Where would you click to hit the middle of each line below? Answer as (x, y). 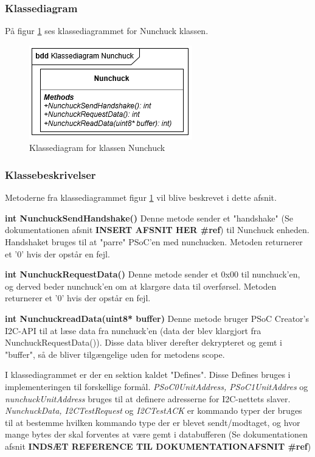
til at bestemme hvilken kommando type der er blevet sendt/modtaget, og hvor (153, 422)
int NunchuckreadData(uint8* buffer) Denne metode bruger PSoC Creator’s (157, 318)
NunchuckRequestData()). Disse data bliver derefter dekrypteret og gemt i (144, 342)
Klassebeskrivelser (50, 174)
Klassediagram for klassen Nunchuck (97, 148)
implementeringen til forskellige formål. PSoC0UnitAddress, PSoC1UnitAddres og (157, 386)
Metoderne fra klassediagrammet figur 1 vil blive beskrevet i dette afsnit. (141, 197)
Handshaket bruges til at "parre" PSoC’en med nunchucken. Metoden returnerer (154, 242)
